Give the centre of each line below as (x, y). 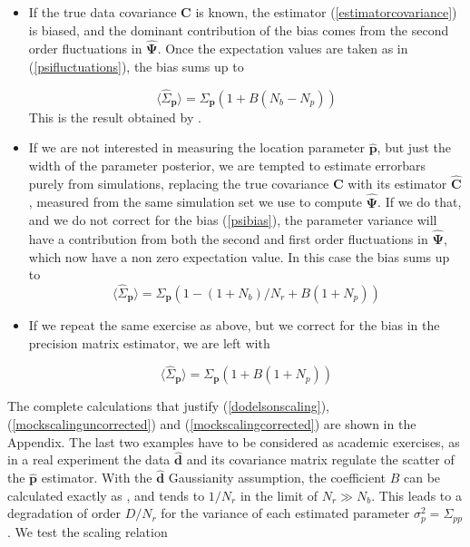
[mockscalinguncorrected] (82, 424)
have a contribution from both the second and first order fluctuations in (228, 239)
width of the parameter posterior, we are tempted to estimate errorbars (227, 165)
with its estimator (397, 183)
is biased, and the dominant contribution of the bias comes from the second (239, 29)
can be (422, 478)
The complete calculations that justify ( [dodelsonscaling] (164, 406)
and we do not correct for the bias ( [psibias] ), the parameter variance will (233, 220)
